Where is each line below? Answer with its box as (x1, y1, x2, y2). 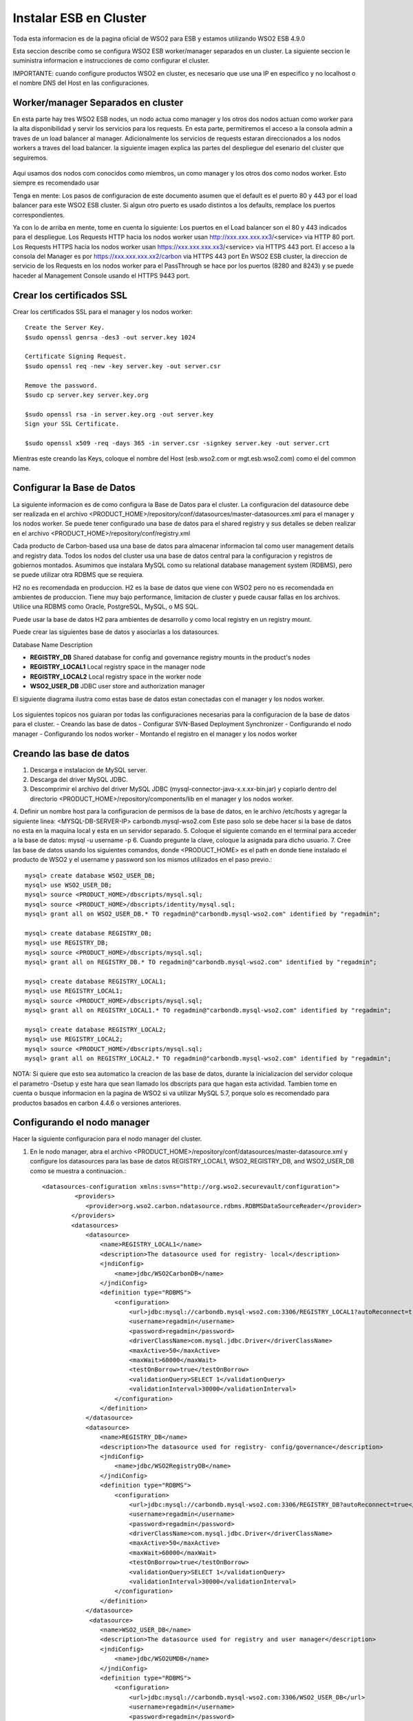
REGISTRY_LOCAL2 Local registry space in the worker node (30, 672, 202, 681)
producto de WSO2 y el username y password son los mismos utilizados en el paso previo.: (12, 856, 273, 864)
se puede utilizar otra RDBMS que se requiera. (12, 571, 145, 579)
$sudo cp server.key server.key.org (25, 391, 149, 399)
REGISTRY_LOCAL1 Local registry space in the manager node (30, 663, 206, 671)
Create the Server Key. (25, 324, 105, 332)
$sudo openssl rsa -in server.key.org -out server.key (25, 410, 214, 418)
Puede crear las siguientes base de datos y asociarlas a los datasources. (12, 628, 220, 636)
